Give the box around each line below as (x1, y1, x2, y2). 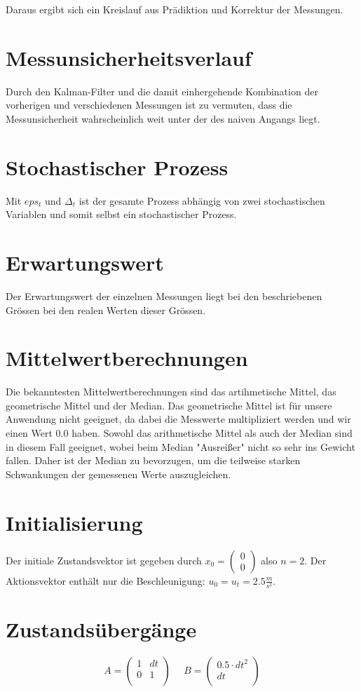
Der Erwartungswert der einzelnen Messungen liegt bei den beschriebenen (6, 288, 322, 303)
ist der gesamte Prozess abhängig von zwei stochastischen (79, 193, 325, 208)
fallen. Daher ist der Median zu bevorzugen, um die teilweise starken (6, 453, 301, 468)
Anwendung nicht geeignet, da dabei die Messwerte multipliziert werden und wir (6, 412, 351, 426)
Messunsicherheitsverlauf (6, 43, 252, 72)
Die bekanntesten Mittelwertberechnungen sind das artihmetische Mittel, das (6, 384, 336, 399)
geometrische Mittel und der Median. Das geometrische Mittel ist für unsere (6, 398, 332, 412)
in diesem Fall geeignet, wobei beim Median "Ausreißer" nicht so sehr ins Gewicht (6, 439, 355, 454)
